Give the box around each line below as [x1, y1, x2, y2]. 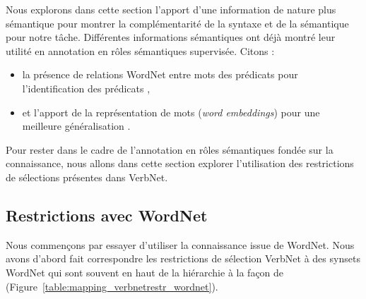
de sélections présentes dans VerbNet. [6, 169, 168, 184]
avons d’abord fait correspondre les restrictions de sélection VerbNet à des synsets [6, 251, 360, 266]
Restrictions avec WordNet [6, 204, 208, 226]
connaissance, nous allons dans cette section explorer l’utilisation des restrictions [6, 156, 354, 171]
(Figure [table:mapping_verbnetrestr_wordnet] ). [6, 279, 218, 293]
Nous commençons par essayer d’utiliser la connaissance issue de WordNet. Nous [6, 237, 355, 252]
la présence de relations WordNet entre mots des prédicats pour [22, 67, 298, 82]
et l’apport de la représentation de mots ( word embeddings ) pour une [22, 104, 320, 119]
